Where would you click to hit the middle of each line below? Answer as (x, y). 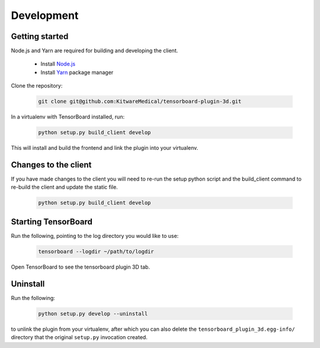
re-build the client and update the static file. (64, 187)
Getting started (40, 36)
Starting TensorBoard (52, 222)
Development (45, 15)
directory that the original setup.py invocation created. (79, 337)
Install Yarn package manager (77, 72)
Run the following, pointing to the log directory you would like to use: (95, 236)
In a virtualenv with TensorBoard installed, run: (68, 117)
